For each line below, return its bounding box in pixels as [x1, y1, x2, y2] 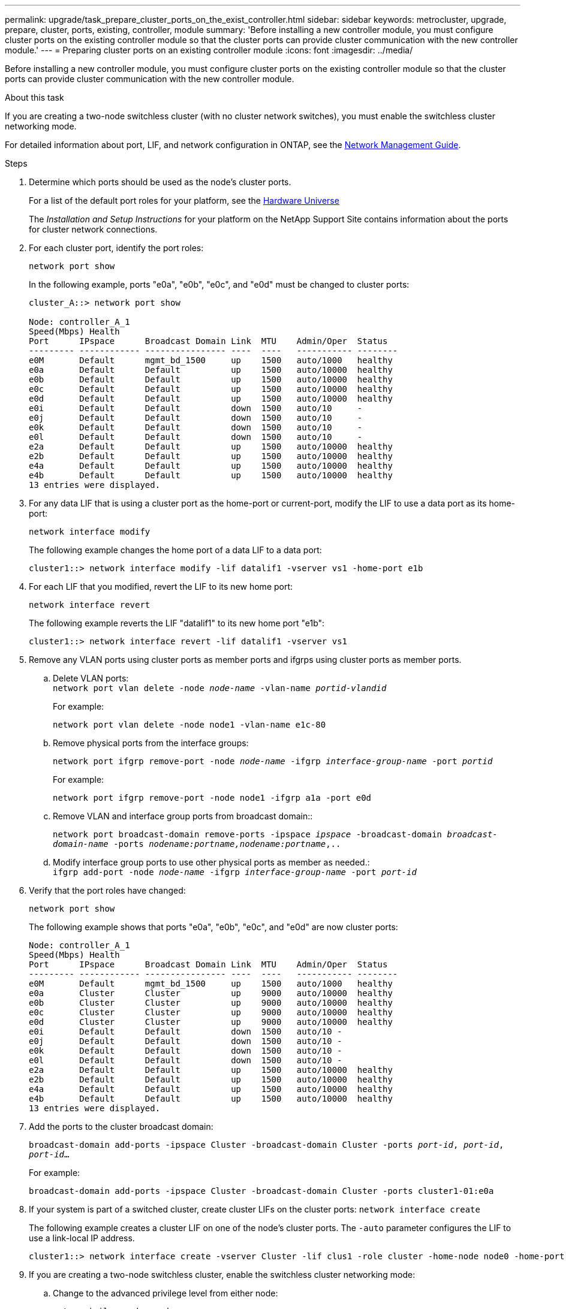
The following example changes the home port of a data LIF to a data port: [29, 545, 322, 555]
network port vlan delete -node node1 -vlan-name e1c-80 [53, 720, 326, 729]
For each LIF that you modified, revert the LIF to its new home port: [29, 581, 293, 592]
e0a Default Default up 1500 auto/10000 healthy [29, 365, 393, 375]
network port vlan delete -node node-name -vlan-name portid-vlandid [53, 683, 387, 693]
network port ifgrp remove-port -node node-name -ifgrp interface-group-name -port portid [53, 756, 493, 766]
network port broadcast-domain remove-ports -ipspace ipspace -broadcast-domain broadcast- [53, 830, 498, 839]
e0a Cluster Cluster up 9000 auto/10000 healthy [29, 988, 393, 998]
